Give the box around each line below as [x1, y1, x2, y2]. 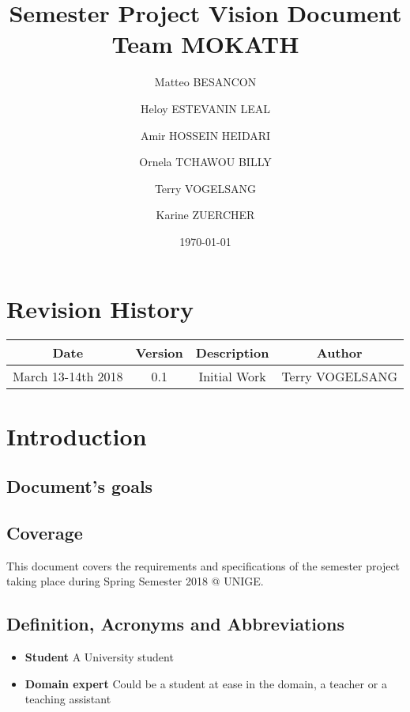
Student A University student [24, 649, 174, 665]
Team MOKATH [111, 28, 299, 60]
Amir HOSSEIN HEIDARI [140, 127, 271, 143]
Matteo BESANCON [154, 74, 257, 90]
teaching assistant [24, 691, 111, 707]
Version [135, 343, 183, 362]
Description [195, 343, 269, 362]
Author [316, 343, 363, 362]
